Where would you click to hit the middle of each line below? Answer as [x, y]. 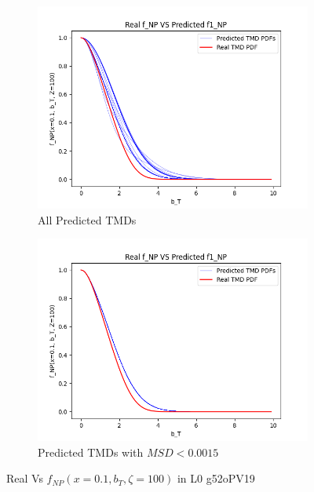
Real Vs [25, 478]
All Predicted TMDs [87, 219]
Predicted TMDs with [91, 452]
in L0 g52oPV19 [216, 478]
